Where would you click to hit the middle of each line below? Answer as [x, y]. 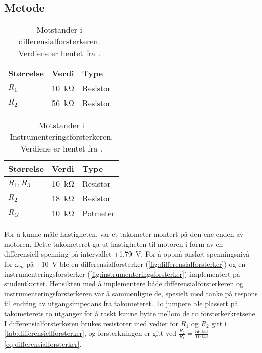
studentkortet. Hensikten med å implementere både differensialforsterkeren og [124, 284]
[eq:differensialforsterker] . [43, 344]
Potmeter [99, 213]
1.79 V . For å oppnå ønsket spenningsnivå [184, 254]
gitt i [219, 323]
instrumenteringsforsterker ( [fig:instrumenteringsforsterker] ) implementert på [122, 273]
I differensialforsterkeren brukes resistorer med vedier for [91, 323]
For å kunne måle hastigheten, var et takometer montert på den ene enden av [124, 234]
